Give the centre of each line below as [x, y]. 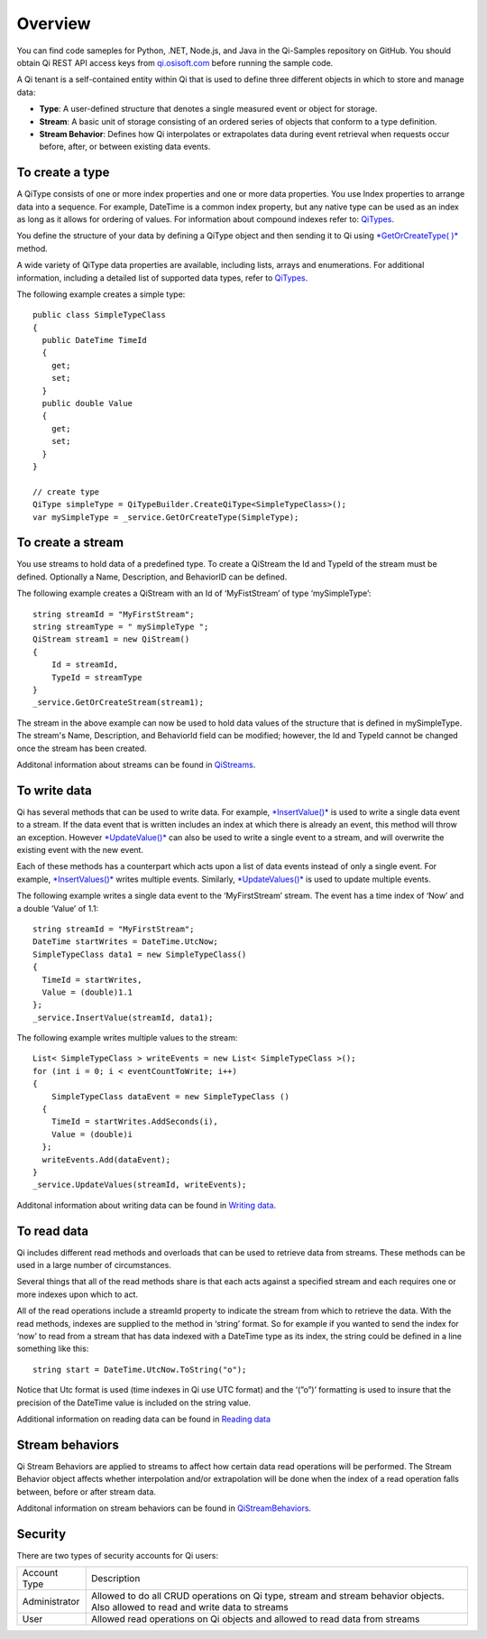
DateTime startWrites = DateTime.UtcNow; [125, 942]
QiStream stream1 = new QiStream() [111, 639]
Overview [54, 23]
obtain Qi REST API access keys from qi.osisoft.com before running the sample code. [175, 62]
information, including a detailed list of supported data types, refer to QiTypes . [162, 278]
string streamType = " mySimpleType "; [121, 627]
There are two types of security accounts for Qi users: [118, 1555]
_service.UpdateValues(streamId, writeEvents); [140, 1185]
